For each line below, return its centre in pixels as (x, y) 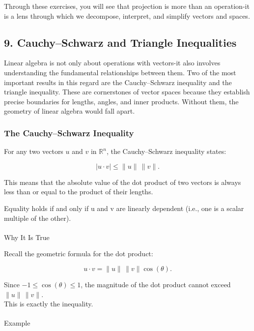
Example (17, 323)
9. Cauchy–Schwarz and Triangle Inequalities (120, 42)
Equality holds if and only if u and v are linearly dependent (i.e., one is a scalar (124, 208)
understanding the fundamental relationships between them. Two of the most (120, 72)
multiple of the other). (38, 218)
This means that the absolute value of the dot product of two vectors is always (123, 182)
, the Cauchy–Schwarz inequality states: (166, 151)
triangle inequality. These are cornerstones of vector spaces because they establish (127, 92)
